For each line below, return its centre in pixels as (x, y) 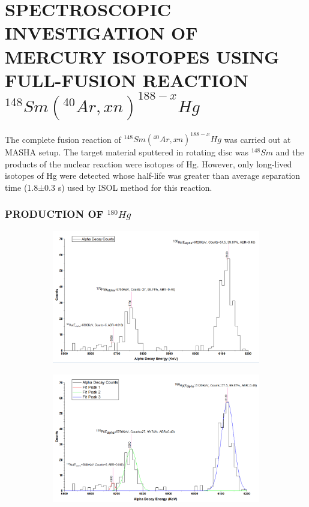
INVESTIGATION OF (101, 33)
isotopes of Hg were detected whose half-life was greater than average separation (153, 175)
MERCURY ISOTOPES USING (142, 56)
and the (290, 152)
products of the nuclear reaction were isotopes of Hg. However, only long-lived (148, 163)
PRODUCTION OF (54, 214)
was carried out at (257, 139)
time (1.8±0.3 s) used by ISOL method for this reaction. (109, 187)
